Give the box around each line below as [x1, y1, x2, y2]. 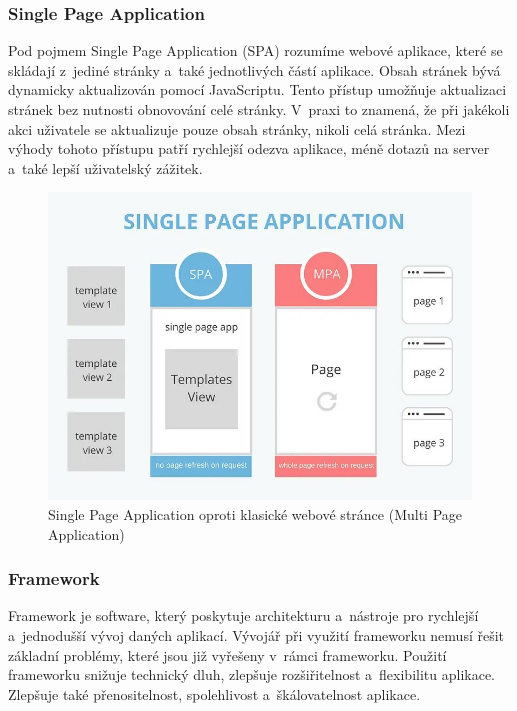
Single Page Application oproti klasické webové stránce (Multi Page [48, 503, 463, 524]
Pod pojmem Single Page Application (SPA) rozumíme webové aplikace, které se [8, 40, 503, 61]
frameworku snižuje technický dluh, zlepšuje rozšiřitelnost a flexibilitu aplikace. [8, 664, 496, 685]
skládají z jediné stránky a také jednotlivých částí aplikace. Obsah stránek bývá [8, 59, 501, 80]
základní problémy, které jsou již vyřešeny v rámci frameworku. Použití [8, 644, 447, 665]
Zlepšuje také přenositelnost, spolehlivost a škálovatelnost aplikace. [8, 683, 421, 704]
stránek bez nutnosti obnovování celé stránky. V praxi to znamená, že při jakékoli [8, 99, 510, 119]
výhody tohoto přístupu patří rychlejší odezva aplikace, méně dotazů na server [8, 138, 490, 159]
